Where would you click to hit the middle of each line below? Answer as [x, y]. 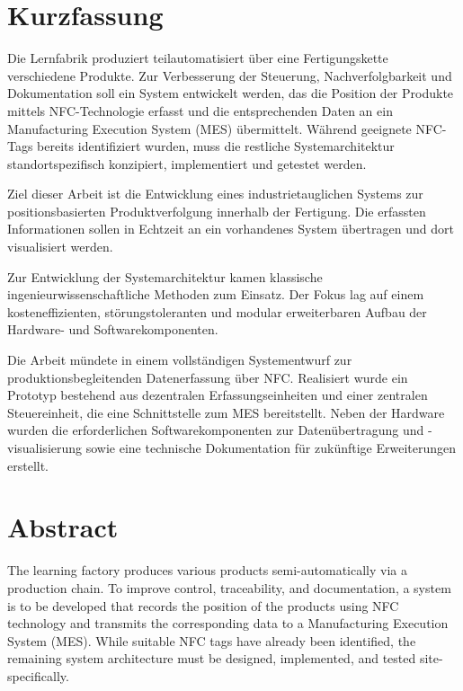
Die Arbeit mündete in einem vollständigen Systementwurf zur [180, 360]
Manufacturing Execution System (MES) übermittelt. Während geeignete [209, 128]
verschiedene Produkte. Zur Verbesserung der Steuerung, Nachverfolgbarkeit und [230, 75]
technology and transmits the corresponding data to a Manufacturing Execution [228, 623]
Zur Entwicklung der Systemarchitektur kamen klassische [165, 276]
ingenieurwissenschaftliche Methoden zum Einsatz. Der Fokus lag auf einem [216, 294]
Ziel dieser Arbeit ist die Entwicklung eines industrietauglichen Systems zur [215, 194]
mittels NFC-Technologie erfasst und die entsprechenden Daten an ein [200, 110]
